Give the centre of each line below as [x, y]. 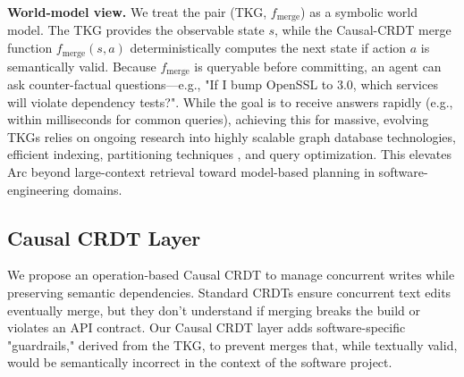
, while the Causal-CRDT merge [363, 30]
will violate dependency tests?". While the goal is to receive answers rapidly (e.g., [230, 101]
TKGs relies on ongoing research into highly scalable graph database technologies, [232, 136]
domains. [97, 189]
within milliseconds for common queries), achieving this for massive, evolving [218, 119]
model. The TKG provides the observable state [136, 30]
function [30, 48]
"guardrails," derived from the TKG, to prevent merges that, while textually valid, [232, 344]
